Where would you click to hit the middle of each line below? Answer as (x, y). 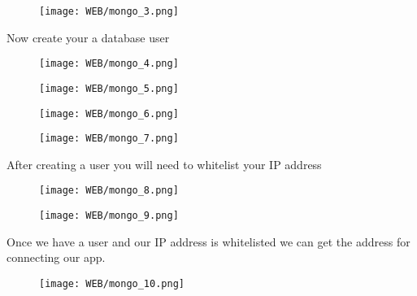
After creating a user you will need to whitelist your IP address (164, 164)
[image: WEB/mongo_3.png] (109, 11)
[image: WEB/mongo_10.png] (112, 283)
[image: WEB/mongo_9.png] (109, 216)
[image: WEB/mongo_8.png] (109, 191)
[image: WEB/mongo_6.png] (109, 113)
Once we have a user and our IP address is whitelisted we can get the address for (208, 241)
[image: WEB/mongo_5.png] (109, 88)
